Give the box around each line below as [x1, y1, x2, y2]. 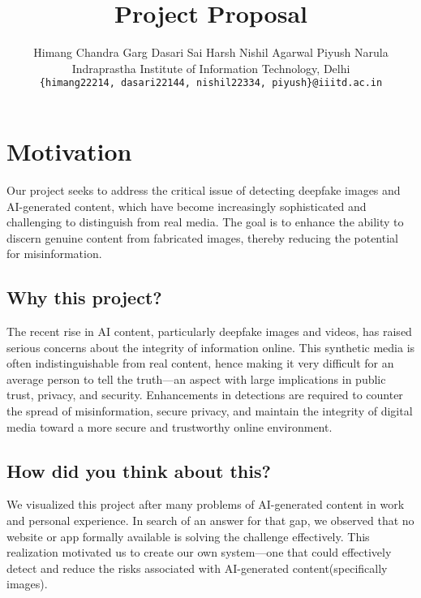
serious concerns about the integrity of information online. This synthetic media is [6, 338, 415, 355]
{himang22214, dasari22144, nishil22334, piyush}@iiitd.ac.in [39, 77, 383, 89]
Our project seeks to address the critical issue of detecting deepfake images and [6, 181, 401, 198]
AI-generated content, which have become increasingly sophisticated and [6, 197, 367, 214]
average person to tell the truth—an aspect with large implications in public [6, 370, 386, 387]
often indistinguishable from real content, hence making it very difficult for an [6, 355, 394, 372]
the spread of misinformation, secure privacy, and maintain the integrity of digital [6, 402, 413, 419]
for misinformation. [6, 245, 102, 262]
